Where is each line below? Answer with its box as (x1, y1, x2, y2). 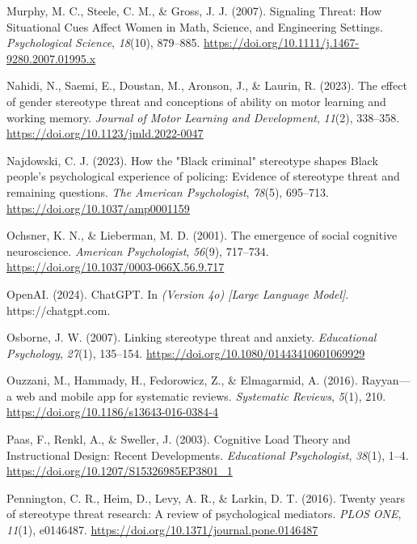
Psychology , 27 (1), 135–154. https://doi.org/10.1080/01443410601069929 (6, 344, 365, 361)
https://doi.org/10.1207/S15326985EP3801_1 (6, 462, 233, 479)
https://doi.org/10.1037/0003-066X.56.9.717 (6, 258, 225, 275)
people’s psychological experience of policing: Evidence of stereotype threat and (6, 168, 400, 185)
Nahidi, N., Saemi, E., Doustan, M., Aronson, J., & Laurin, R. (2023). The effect (6, 77, 407, 94)
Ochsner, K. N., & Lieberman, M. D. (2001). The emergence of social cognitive (6, 227, 398, 244)
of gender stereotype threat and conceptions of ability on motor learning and (6, 92, 386, 109)
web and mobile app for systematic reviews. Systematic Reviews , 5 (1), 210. (15, 387, 386, 404)
